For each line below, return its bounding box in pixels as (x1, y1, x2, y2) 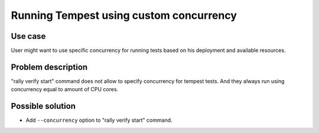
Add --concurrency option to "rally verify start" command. (25, 117, 172, 124)
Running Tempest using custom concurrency (11, 9, 237, 22)
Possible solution (11, 101, 76, 111)
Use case (11, 31, 46, 41)
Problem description (11, 62, 88, 72)
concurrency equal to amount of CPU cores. (11, 86, 119, 93)
